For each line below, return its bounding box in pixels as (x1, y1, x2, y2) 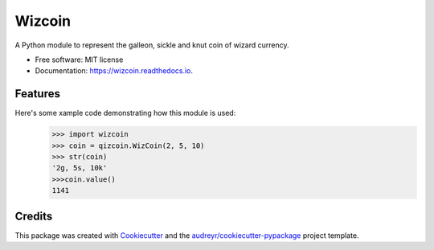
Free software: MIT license (35, 55, 124, 64)
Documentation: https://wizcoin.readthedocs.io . (35, 66, 193, 76)
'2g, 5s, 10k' (51, 163, 108, 173)
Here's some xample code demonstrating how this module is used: (14, 109, 236, 118)
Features (14, 87, 60, 100)
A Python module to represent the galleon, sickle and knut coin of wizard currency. (14, 40, 289, 50)
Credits (14, 209, 53, 223)
